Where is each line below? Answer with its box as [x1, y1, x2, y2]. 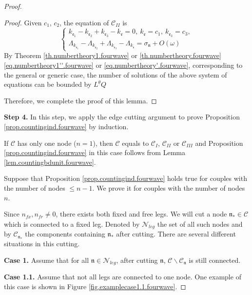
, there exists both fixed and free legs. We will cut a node [56, 209, 227, 219]
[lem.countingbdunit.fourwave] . [4, 157, 96, 167]
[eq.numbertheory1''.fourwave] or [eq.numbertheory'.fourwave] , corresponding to [4, 60, 243, 70]
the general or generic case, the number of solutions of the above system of [4, 69, 227, 79]
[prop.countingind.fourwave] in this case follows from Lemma [4, 147, 185, 157]
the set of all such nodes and [157, 218, 243, 229]
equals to [122, 138, 149, 148]
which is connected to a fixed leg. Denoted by [4, 218, 140, 229]
